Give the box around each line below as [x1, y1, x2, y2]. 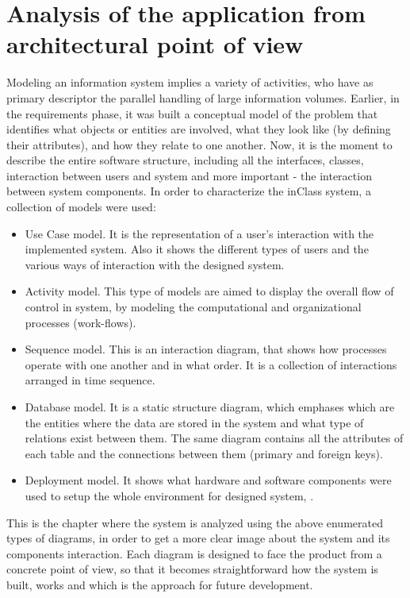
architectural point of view [6, 28, 304, 60]
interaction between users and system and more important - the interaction [6, 167, 372, 183]
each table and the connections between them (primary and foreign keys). [25, 445, 383, 461]
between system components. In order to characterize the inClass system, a [6, 183, 371, 199]
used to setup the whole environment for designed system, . [25, 487, 314, 503]
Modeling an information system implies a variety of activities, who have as [6, 74, 374, 91]
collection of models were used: [6, 199, 156, 215]
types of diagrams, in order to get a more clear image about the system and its [6, 530, 390, 546]
